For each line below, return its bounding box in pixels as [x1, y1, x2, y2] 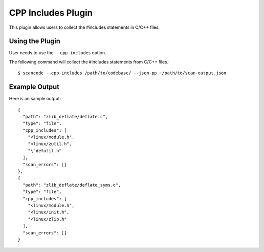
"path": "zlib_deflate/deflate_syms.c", [22, 182, 121, 188]
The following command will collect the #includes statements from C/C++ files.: [9, 59, 170, 64]
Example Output [9, 83, 60, 91]
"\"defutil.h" [27, 148, 62, 153]
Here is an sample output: [9, 96, 61, 102]
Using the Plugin [9, 37, 61, 45]
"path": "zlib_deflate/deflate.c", [22, 114, 109, 119]
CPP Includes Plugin [9, 7, 93, 18]
